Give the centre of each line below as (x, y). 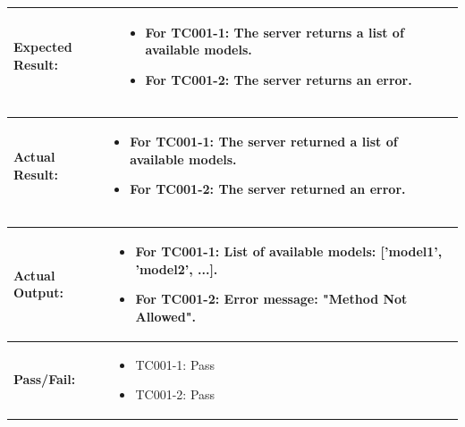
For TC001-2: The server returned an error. (268, 189)
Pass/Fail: (45, 379)
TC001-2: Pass (175, 394)
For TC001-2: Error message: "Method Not (271, 299)
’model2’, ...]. (177, 268)
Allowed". (165, 316)
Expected (43, 47)
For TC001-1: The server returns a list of (275, 32)
